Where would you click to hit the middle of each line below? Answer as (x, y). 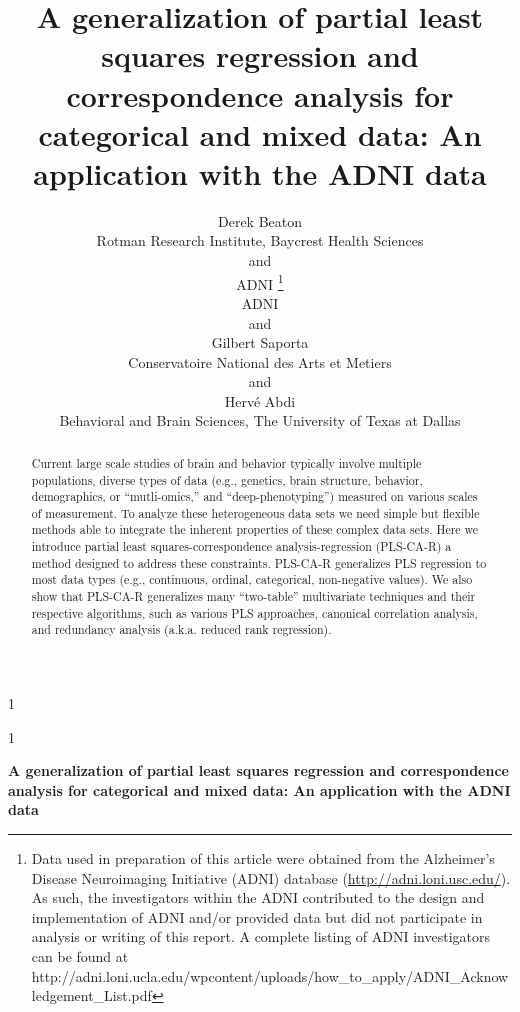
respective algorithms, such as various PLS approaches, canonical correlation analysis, (254, 612)
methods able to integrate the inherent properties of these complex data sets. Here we (255, 529)
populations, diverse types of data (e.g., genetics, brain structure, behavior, (227, 479)
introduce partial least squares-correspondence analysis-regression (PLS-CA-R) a (241, 546)
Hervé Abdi (260, 400)
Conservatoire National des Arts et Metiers (260, 361)
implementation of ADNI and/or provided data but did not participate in (257, 916)
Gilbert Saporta (260, 342)
